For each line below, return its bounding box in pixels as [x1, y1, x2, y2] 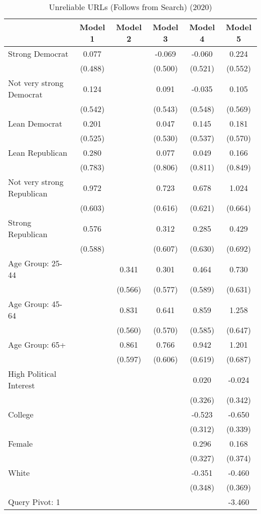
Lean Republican [8, 147, 67, 158]
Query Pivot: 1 [8, 496, 60, 507]
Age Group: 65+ [8, 339, 66, 350]
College [8, 408, 34, 420]
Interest [8, 379, 35, 391]
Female [8, 438, 33, 449]
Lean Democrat [8, 118, 63, 129]
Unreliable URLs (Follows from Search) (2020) [49, 1, 212, 13]
